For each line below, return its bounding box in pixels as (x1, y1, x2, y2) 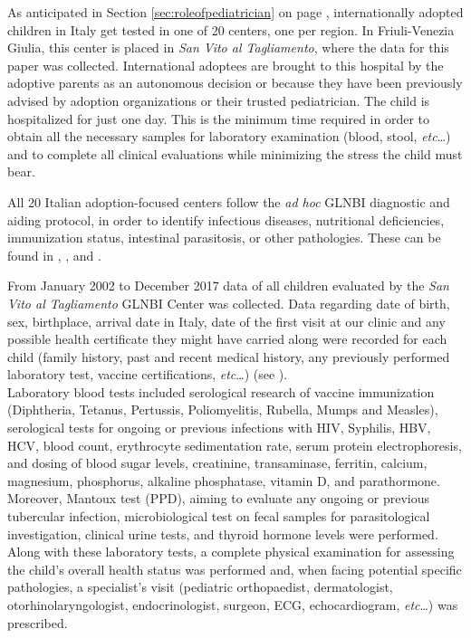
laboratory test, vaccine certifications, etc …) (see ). (7, 365, 288, 384)
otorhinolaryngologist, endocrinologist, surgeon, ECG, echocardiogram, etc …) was (7, 595, 458, 614)
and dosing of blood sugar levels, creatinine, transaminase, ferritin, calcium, (7, 453, 428, 472)
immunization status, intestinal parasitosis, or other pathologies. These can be (7, 228, 441, 247)
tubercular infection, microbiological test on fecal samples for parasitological (7, 507, 430, 526)
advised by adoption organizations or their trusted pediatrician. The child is (7, 90, 430, 110)
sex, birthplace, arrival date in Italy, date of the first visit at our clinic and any (7, 311, 446, 330)
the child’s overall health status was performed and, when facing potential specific (7, 559, 462, 578)
